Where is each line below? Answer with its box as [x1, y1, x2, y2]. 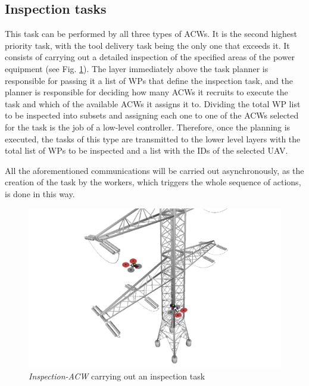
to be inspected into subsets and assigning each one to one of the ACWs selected [5, 109, 299, 122]
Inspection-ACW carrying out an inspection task [29, 370, 205, 382]
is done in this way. [5, 187, 75, 200]
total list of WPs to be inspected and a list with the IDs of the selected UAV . [5, 144, 288, 157]
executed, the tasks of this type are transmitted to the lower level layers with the [5, 132, 301, 145]
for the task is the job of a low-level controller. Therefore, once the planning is [5, 120, 291, 133]
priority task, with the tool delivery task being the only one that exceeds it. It [5, 39, 290, 51]
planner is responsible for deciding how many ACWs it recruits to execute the [5, 86, 288, 98]
